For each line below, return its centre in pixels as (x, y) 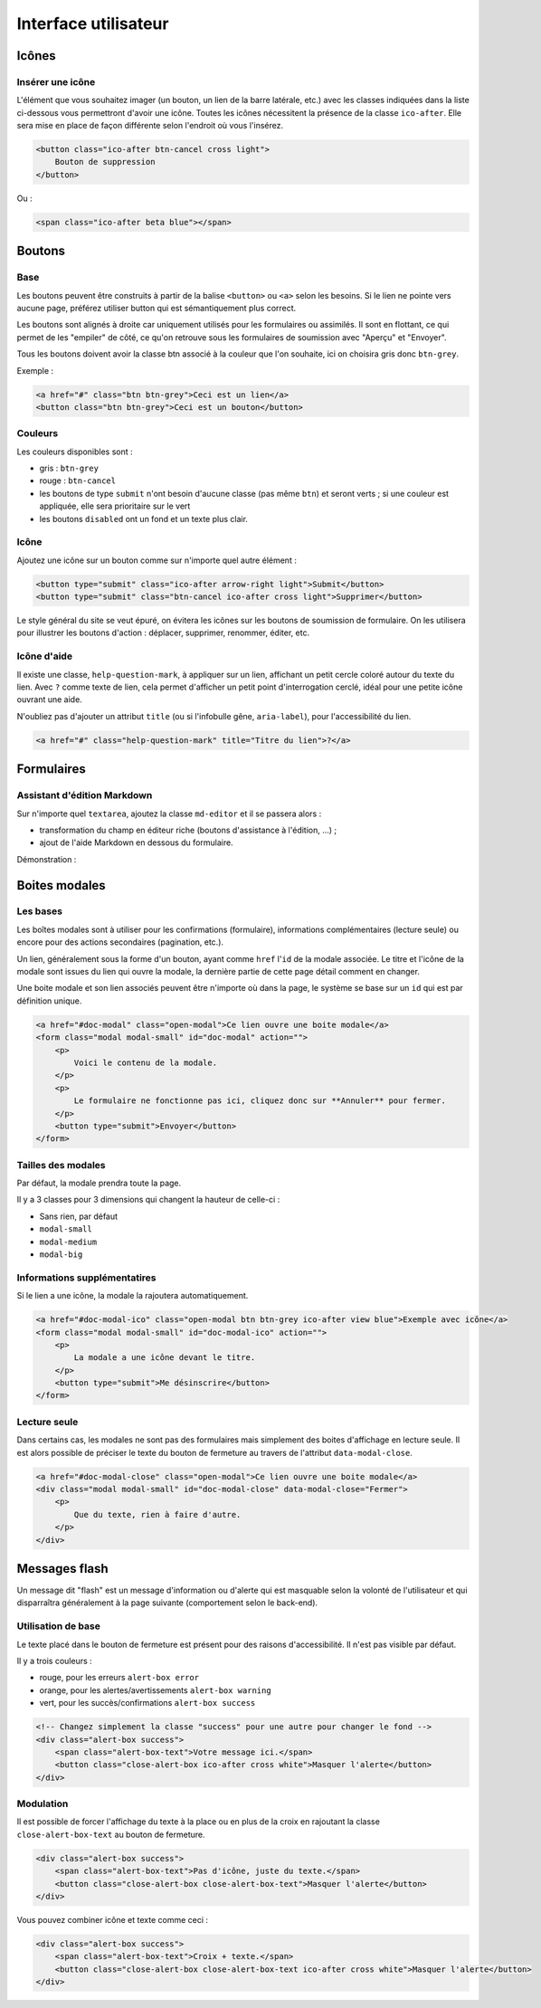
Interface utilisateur (93, 24)
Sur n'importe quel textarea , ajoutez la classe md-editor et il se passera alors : (169, 814)
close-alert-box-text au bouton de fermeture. (111, 1834)
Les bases (40, 911)
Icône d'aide (44, 656)
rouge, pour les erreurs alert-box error (119, 1678)
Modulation (43, 1803)
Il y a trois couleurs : (54, 1661)
